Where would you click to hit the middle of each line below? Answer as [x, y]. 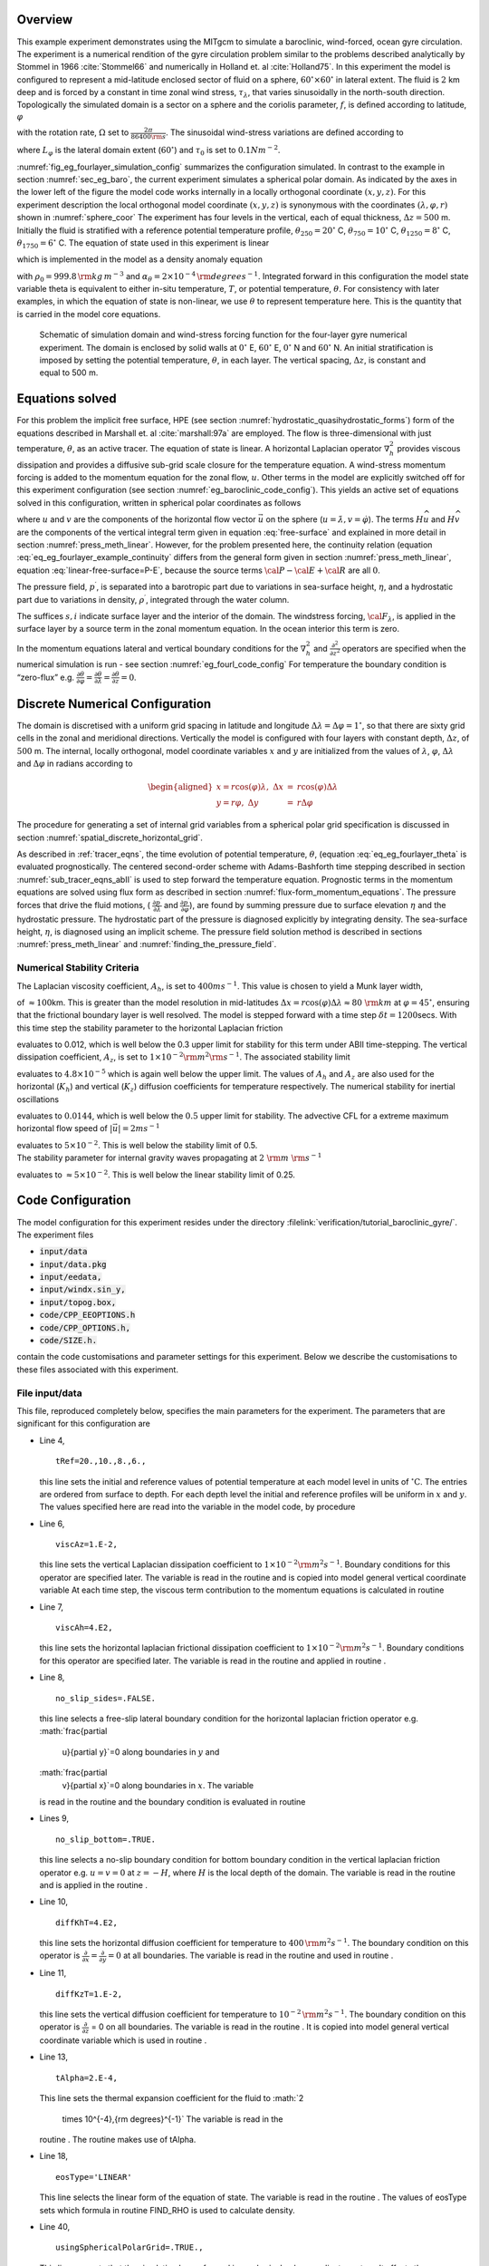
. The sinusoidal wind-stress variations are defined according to [284, 132]
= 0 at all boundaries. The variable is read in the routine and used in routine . [250, 1956]
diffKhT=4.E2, [86, 1922]
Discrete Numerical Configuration [114, 704]
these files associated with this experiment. [97, 1370]
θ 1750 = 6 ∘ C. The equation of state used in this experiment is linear [143, 243]
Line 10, [53, 1902]
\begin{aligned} [181, 787]
